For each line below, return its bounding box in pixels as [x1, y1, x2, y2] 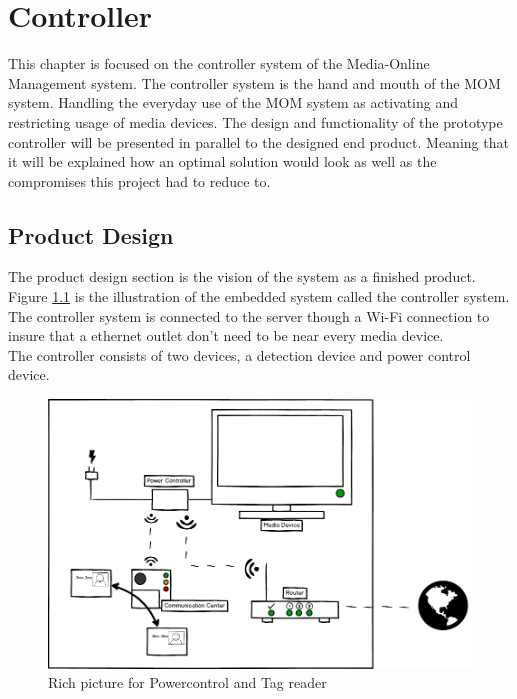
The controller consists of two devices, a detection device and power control [8, 344, 471, 365]
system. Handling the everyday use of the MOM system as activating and [8, 92, 459, 113]
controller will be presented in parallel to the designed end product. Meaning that [8, 131, 509, 152]
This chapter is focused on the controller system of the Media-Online [8, 53, 430, 74]
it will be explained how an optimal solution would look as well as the [8, 151, 437, 172]
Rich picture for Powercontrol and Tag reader [48, 672, 327, 693]
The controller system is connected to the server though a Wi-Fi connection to [8, 305, 490, 326]
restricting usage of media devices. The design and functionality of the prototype [8, 111, 503, 132]
